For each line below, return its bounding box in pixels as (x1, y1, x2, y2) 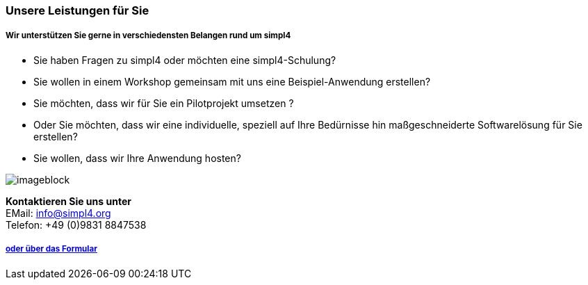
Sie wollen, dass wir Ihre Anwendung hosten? (33, 152, 241, 164)
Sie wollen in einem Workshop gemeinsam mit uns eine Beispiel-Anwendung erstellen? (33, 75, 431, 88)
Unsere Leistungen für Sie (6, 3, 149, 17)
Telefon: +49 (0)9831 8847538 (6, 218, 147, 231)
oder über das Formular (6, 244, 97, 254)
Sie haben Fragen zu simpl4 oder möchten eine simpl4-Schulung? (33, 54, 336, 66)
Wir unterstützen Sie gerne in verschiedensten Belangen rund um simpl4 (6, 31, 291, 41)
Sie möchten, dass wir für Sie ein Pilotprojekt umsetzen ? (33, 97, 294, 109)
